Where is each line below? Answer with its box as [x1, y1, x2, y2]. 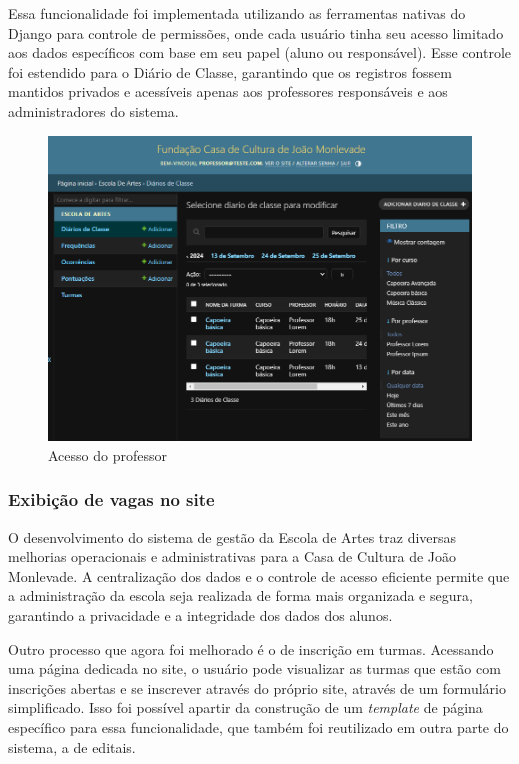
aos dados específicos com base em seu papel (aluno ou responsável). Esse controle [8, 42, 512, 63]
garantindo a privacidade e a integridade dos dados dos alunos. [8, 605, 393, 626]
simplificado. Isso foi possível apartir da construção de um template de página [8, 697, 483, 718]
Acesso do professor [48, 444, 167, 465]
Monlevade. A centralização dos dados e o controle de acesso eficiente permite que [8, 565, 510, 586]
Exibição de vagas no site [8, 487, 215, 512]
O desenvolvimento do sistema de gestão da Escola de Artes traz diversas [8, 526, 457, 547]
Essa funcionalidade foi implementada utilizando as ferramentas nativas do [8, 3, 466, 23]
